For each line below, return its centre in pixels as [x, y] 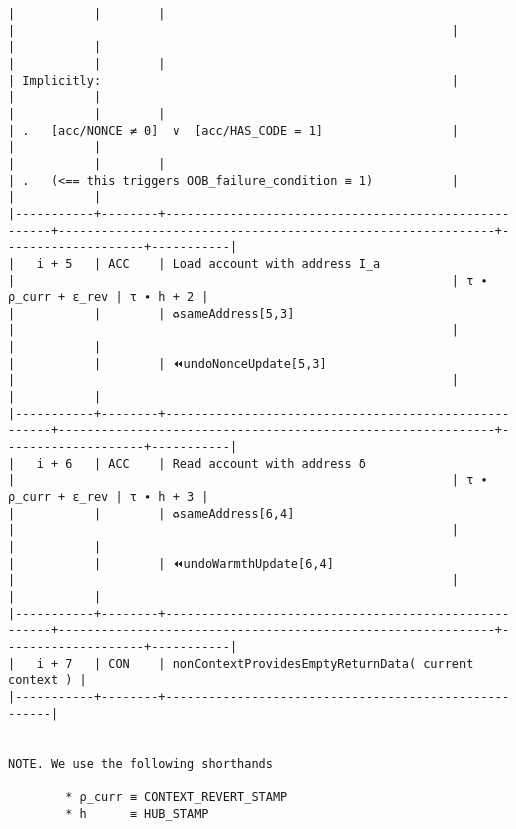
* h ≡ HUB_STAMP [137, 813]
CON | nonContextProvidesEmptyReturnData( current [291, 663]
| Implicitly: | [234, 80]
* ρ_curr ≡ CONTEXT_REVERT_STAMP [176, 796]
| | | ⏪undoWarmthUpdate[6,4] [171, 563]
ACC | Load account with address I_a [244, 263]
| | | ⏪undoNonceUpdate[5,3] [167, 363]
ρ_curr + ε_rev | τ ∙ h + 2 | [108, 297]
